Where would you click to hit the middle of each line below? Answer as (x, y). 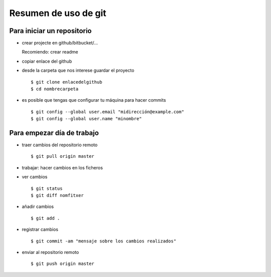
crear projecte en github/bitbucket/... (60, 43)
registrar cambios (40, 229)
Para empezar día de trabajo (54, 133)
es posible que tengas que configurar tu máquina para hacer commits (94, 100)
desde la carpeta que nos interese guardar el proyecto (78, 71)
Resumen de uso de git (58, 13)
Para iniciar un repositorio (50, 31)
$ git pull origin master (63, 156)
